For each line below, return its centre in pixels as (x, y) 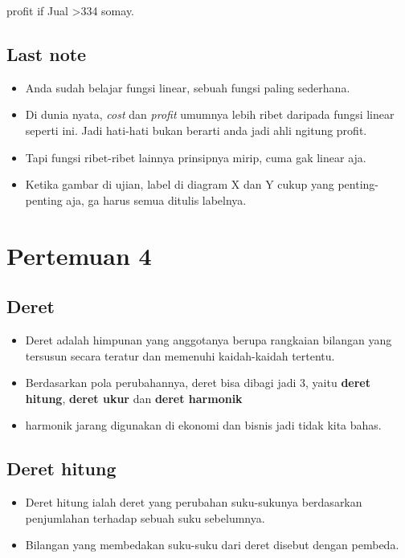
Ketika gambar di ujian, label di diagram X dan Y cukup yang (180, 184)
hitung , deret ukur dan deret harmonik (134, 398)
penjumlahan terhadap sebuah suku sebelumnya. (145, 517)
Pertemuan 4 (79, 255)
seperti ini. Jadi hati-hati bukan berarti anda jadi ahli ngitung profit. (196, 130)
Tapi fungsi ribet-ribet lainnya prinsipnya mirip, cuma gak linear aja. (196, 157)
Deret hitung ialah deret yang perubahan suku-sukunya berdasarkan (194, 502)
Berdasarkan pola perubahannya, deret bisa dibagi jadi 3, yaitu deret (198, 383)
